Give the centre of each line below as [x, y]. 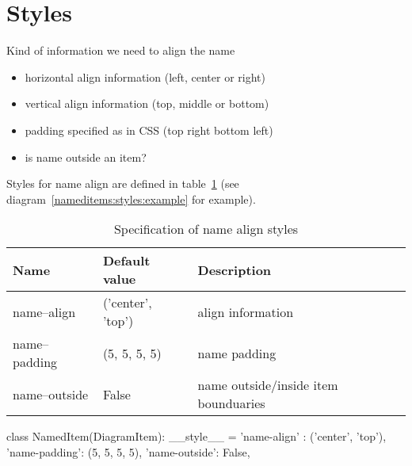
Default [126, 261]
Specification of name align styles [206, 229]
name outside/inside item [268, 385]
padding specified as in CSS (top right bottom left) [149, 130]
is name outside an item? [86, 157]
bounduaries [231, 403]
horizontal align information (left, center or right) [145, 76]
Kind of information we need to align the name [121, 50]
